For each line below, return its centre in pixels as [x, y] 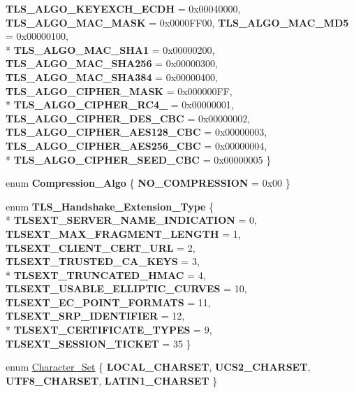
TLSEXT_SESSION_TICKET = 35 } [98, 343]
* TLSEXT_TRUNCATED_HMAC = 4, [106, 274]
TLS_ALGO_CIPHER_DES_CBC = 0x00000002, [128, 118]
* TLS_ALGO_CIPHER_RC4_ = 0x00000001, [120, 105]
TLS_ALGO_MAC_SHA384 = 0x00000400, [112, 77]
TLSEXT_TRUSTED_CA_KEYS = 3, [103, 261]
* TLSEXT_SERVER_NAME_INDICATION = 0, [131, 220]
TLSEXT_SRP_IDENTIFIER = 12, [95, 316]
